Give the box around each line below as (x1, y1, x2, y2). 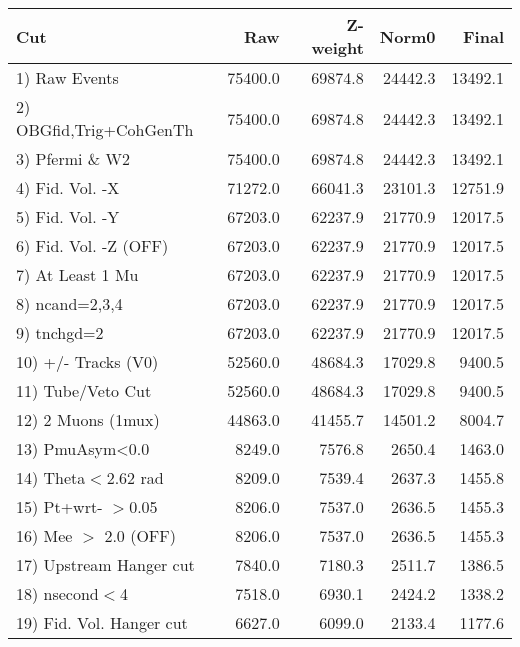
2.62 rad (106, 466, 164, 489)
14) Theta (16, 466, 86, 489)
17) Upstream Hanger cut (16, 553, 195, 576)
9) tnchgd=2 (16, 321, 104, 344)
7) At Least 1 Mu (16, 263, 139, 286)
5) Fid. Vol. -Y (16, 205, 120, 228)
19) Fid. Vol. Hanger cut (16, 611, 188, 634)
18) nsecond (16, 582, 99, 605)
